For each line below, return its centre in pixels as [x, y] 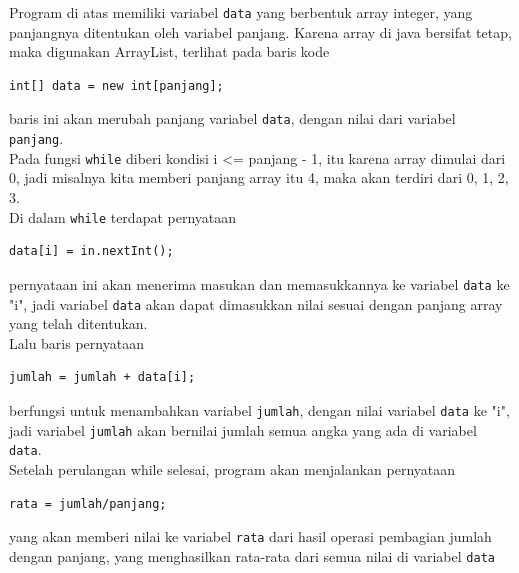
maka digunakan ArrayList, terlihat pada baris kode [169, 51]
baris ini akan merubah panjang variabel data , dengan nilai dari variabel [232, 118]
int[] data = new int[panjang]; [116, 85]
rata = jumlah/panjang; [88, 503]
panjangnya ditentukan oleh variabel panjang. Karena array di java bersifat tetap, [260, 31]
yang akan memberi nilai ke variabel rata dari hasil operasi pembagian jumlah [250, 536]
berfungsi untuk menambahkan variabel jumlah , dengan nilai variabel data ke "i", [259, 409]
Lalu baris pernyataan [76, 342]
